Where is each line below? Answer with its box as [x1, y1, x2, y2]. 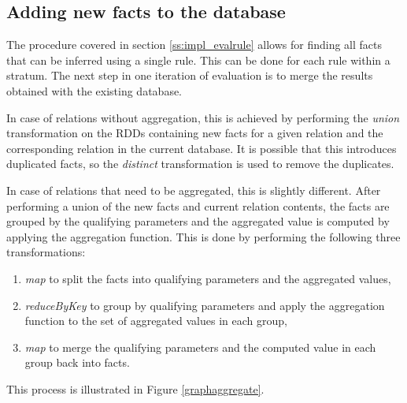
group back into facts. [24, 354, 130, 371]
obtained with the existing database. [6, 82, 183, 99]
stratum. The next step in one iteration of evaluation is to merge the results [6, 67, 373, 84]
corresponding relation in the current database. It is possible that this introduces [6, 140, 397, 156]
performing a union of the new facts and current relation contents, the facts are [6, 197, 390, 214]
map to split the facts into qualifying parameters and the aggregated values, [24, 270, 391, 286]
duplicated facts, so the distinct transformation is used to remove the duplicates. [6, 155, 394, 172]
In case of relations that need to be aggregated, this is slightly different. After [6, 181, 381, 198]
